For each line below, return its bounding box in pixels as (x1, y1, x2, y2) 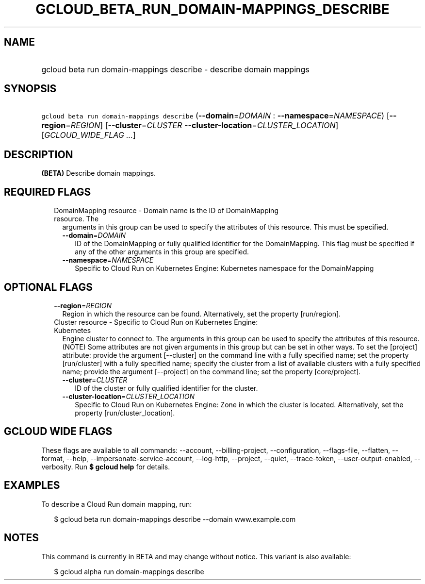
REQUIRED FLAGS (4, 185, 91, 198)
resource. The (54, 215, 99, 223)
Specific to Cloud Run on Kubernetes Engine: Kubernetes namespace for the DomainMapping (75, 264, 374, 273)
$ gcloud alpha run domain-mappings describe (54, 567, 204, 576)
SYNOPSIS (4, 83, 57, 95)
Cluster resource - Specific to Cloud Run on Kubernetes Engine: (54, 317, 258, 326)
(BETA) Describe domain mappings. (41, 169, 156, 178)
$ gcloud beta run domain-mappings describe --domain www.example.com (54, 515, 296, 523)
